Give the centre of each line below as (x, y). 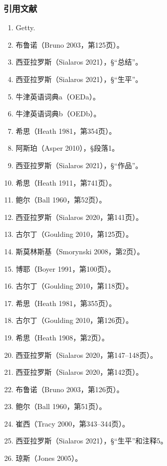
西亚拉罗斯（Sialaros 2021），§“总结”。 (79, 62)
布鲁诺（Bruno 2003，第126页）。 (70, 389)
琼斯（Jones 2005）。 (49, 458)
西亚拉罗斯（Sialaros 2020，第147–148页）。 (87, 354)
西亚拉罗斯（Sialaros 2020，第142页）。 (79, 372)
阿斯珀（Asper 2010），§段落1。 (67, 148)
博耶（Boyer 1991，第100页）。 (65, 268)
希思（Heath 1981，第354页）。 (66, 130)
